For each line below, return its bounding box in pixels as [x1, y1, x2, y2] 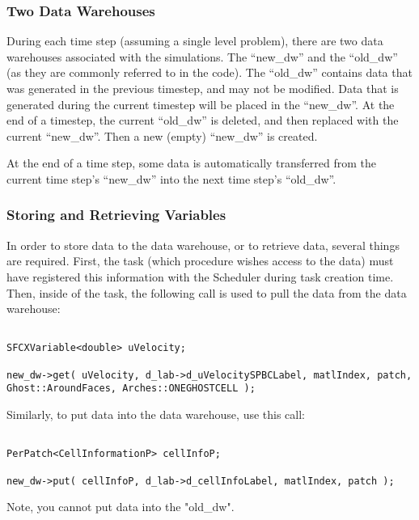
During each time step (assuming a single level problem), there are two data [6, 32, 383, 49]
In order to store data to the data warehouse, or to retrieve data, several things [6, 236, 400, 253]
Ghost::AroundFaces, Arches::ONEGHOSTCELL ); [6, 383, 256, 395]
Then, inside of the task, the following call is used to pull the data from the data [6, 284, 407, 301]
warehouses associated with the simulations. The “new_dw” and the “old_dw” [6, 48, 398, 65]
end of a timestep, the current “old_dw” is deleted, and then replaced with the [6, 112, 399, 129]
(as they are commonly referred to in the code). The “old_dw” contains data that [6, 64, 413, 81]
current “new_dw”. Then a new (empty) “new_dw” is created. [6, 127, 318, 144]
